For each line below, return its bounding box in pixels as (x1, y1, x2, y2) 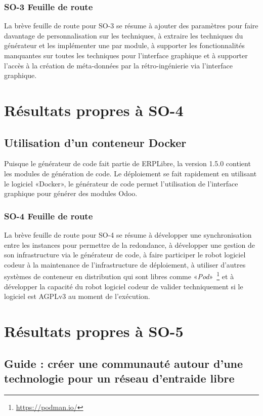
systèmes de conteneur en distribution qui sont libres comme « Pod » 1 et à (4, 270, 234, 281)
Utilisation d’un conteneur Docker (4, 134, 187, 150)
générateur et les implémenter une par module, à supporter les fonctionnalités (4, 40, 245, 51)
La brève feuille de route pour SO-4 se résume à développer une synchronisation (4, 229, 252, 240)
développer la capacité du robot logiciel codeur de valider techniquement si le (4, 281, 243, 291)
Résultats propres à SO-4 (4, 99, 184, 120)
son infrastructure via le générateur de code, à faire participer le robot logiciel (4, 249, 246, 260)
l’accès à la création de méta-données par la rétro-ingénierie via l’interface (4, 60, 233, 70)
